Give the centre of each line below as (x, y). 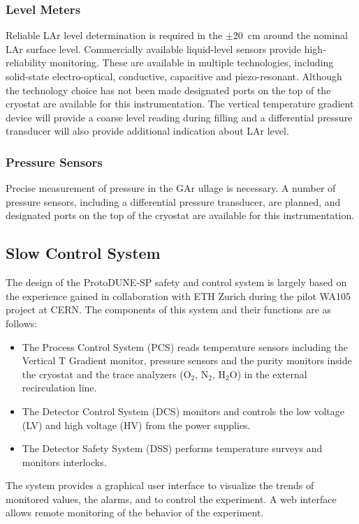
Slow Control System (83, 253)
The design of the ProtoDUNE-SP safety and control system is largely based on (176, 282)
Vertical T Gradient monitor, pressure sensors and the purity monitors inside (187, 360)
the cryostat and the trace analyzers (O (107, 374)
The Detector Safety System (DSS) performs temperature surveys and (172, 448)
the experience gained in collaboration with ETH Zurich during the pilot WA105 (178, 295)
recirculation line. (59, 388)
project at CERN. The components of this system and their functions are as (169, 309)
